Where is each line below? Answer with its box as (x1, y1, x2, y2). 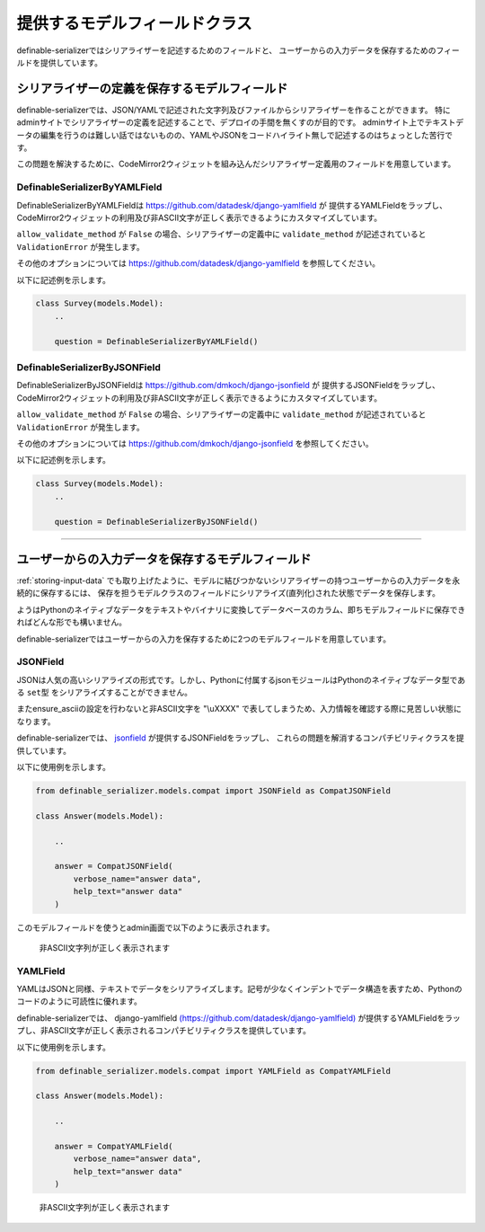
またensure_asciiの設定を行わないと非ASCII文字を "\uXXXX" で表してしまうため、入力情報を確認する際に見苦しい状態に (16, 704, 463, 714)
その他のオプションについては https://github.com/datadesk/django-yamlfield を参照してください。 (16, 258, 381, 269)
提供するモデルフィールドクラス (16, 13, 252, 33)
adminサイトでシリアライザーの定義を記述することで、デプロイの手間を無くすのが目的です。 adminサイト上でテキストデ (16, 117, 464, 128)
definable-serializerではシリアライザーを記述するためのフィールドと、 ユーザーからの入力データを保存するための (16, 45, 436, 56)
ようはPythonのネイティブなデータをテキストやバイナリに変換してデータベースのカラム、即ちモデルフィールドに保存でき (16, 604, 466, 615)
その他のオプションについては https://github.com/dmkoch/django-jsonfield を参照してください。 (16, 438, 374, 448)
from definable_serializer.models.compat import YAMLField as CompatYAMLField (35, 1066, 391, 1076)
